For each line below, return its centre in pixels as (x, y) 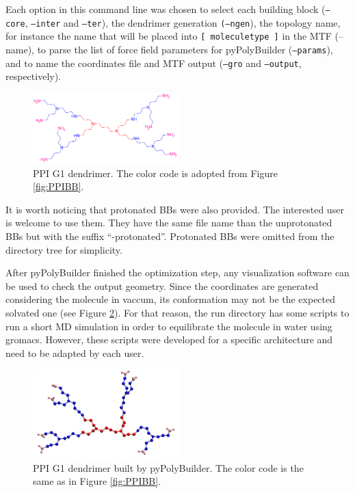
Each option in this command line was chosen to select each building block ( (166, 9)
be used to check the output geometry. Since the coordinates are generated (162, 285)
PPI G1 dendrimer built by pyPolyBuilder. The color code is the (168, 467)
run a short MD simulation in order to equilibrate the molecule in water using (169, 326)
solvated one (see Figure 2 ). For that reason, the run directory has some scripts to (177, 312)
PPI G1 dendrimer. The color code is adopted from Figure (155, 173)
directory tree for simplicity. (64, 249)
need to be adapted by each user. (75, 352)
